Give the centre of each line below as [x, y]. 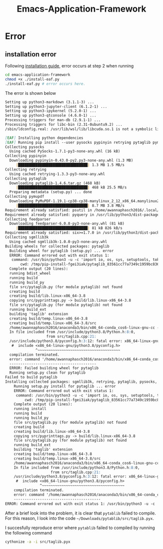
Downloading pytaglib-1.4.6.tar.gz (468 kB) [55, 183]
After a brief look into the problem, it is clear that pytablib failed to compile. [81, 513]
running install [30, 409]
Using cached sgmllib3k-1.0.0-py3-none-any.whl [58, 241]
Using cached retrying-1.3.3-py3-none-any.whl [57, 174]
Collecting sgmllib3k [27, 237]
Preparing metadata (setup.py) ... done [51, 192]
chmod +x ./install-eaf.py [32, 79]
